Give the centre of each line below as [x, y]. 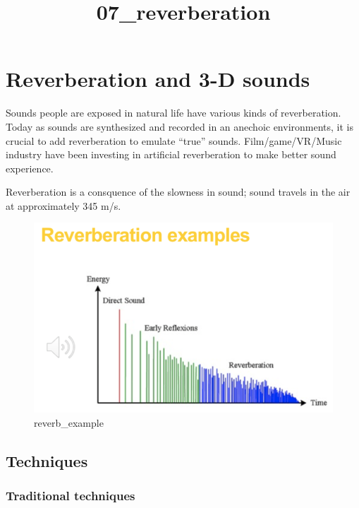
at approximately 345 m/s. [63, 205]
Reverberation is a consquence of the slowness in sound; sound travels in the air [178, 192]
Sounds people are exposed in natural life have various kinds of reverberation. [174, 113]
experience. [30, 168]
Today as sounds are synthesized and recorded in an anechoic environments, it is [180, 126]
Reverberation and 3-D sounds [158, 79]
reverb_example [69, 422]
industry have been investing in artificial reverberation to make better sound [171, 154]
